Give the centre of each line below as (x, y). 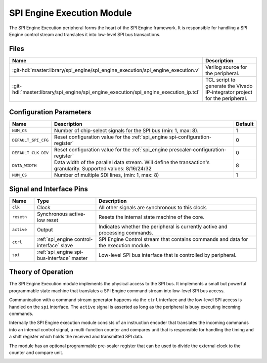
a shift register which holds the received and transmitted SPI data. (76, 337)
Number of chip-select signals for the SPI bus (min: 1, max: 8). (126, 131)
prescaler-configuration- (198, 150)
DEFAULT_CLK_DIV (30, 153)
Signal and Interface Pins (49, 189)
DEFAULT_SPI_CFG (30, 140)
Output (45, 229)
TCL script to (221, 80)
